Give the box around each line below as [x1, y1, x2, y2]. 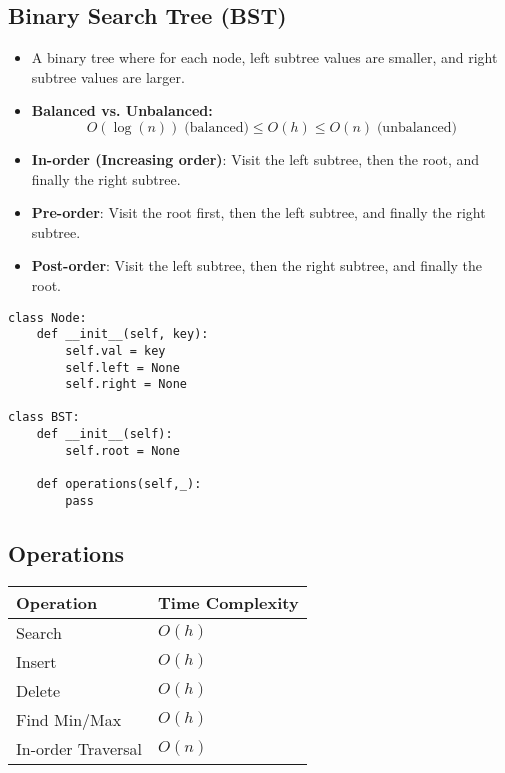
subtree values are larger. [31, 66, 185, 87]
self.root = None [65, 443, 180, 458]
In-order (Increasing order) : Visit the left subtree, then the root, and [31, 148, 480, 169]
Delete [16, 678, 61, 702]
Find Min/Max [16, 707, 122, 731]
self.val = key [65, 343, 166, 358]
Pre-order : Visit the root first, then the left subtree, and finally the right [31, 202, 486, 223]
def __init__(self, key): [36, 327, 209, 342]
